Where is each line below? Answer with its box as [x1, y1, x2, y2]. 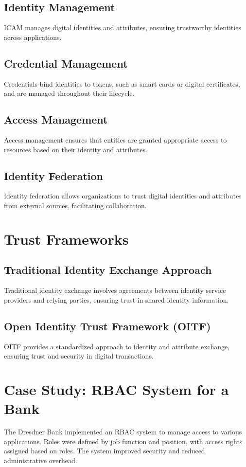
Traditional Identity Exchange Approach [4, 262, 212, 277]
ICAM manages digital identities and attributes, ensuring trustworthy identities [4, 22, 241, 33]
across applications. [4, 32, 62, 42]
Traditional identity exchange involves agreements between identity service [4, 285, 226, 295]
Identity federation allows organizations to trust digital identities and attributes [4, 191, 242, 201]
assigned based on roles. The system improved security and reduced [4, 446, 205, 456]
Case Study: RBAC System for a [4, 379, 229, 399]
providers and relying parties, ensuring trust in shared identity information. [4, 294, 229, 305]
